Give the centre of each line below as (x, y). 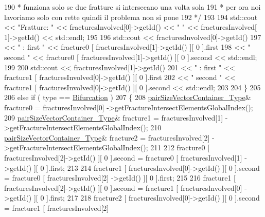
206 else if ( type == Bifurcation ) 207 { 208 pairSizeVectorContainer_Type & (128, 97)
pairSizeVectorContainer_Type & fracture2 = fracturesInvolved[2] (107, 137)
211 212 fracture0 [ (180, 147)
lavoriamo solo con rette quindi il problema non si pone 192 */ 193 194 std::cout (131, 17)
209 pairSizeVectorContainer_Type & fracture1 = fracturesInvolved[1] (114, 117)
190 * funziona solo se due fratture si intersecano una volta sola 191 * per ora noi (132, 7)
